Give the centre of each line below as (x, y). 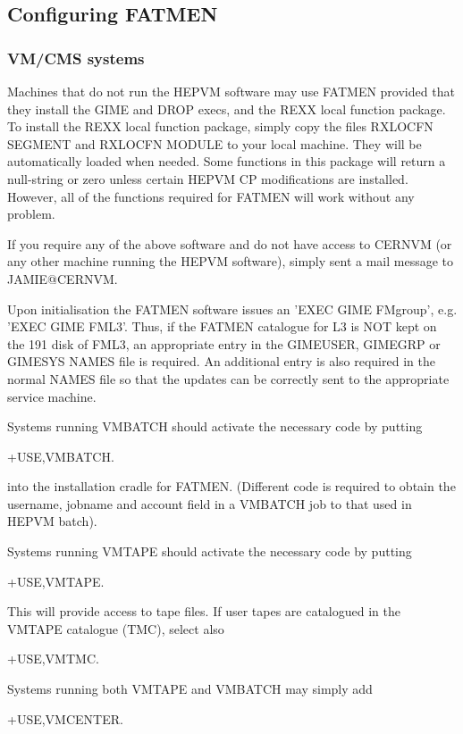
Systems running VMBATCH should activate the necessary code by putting (215, 426)
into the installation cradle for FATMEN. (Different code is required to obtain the (231, 486)
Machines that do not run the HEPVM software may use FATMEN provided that (231, 91)
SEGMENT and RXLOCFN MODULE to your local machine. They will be (215, 143)
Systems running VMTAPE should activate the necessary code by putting (210, 551)
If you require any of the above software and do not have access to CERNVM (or (230, 243)
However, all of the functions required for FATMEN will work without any (211, 196)
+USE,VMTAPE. (56, 581)
